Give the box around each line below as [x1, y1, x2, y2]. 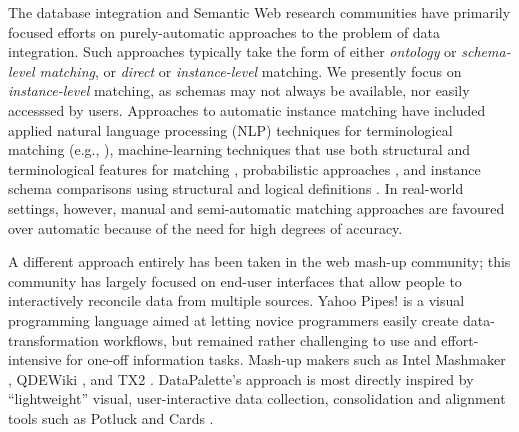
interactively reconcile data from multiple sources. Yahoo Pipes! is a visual [8, 290, 465, 311]
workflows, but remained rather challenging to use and [103, 329, 437, 350]
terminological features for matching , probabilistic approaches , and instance [8, 158, 481, 179]
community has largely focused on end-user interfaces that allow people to [8, 270, 462, 291]
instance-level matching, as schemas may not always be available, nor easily [8, 80, 470, 101]
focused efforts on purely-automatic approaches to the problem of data [8, 21, 441, 42]
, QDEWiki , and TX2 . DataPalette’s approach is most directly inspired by [8, 368, 474, 389]
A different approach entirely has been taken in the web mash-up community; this [8, 251, 511, 272]
